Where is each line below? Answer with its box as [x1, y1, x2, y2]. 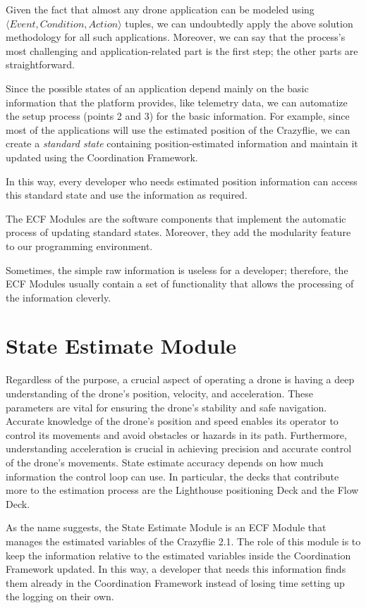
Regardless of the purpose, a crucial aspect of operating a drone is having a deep [6, 372, 355, 387]
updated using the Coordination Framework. [6, 149, 198, 164]
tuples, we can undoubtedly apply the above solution [125, 15, 353, 30]
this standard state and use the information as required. [6, 187, 248, 202]
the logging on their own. [6, 589, 114, 604]
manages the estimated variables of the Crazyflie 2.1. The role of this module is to [6, 533, 361, 548]
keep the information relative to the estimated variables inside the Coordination [6, 547, 351, 562]
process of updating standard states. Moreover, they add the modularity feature [6, 225, 351, 240]
